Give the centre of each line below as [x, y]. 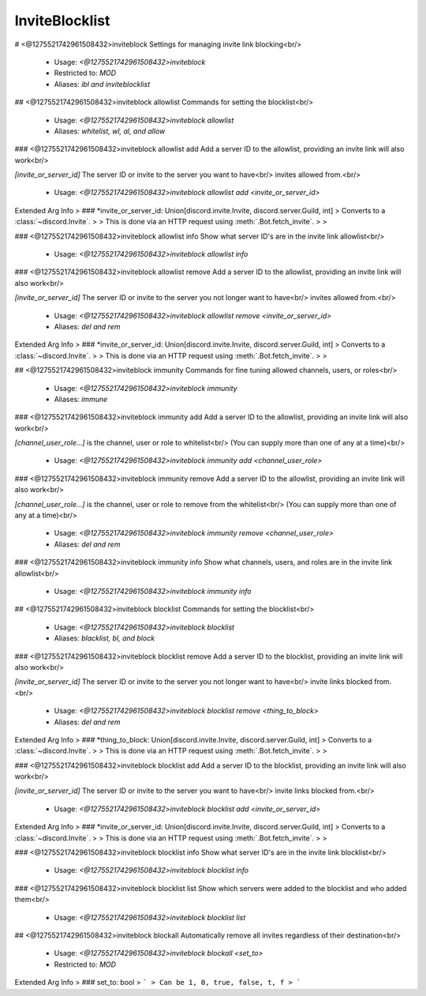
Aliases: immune [81, 399]
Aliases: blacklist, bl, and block [105, 638]
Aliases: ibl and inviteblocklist [102, 84]
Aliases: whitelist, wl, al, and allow [110, 131]
